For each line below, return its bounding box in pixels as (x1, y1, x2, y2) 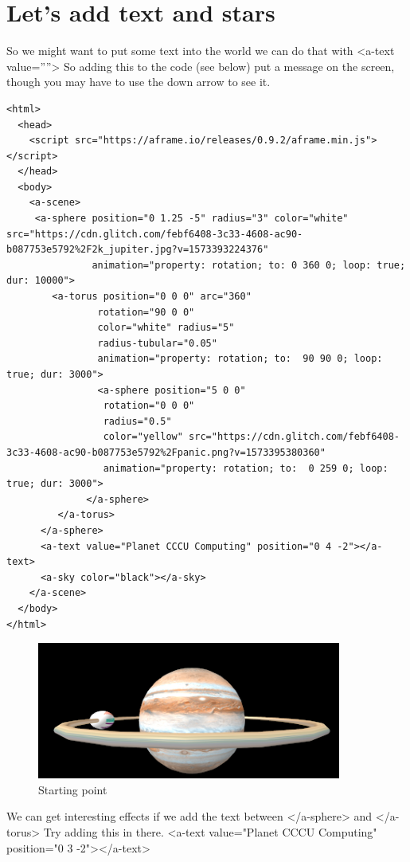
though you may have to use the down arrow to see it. (6, 73, 271, 90)
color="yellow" (103, 431, 183, 443)
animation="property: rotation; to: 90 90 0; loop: (97, 353, 383, 365)
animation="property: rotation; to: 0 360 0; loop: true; (92, 259, 406, 271)
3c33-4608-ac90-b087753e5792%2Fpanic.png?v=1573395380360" (6, 446, 326, 458)
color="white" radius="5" (97, 322, 235, 334)
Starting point (38, 781, 107, 797)
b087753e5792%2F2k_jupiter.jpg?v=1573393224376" (6, 244, 269, 256)
